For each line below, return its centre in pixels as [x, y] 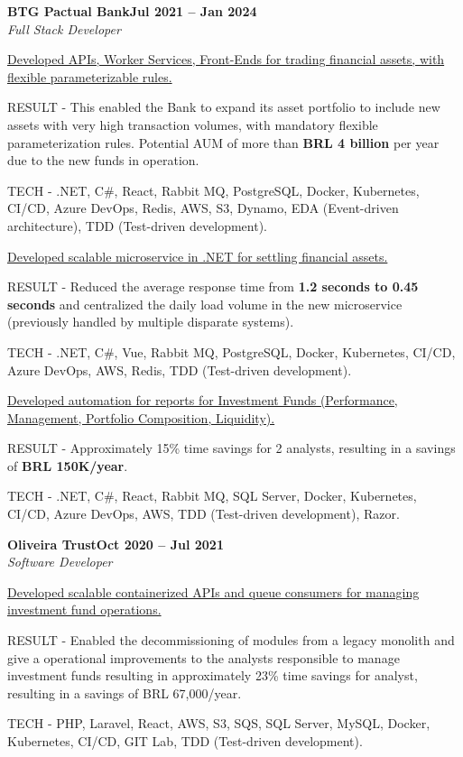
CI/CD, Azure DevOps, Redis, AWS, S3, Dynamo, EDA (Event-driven [203, 208]
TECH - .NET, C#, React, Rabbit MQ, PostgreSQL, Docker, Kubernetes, [213, 190]
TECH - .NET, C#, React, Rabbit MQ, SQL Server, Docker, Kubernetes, [212, 496]
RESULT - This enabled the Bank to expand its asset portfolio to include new [224, 107]
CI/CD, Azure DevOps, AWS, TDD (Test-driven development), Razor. [204, 514]
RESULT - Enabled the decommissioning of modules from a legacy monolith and [231, 640]
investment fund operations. [84, 609]
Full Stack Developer [64, 28]
